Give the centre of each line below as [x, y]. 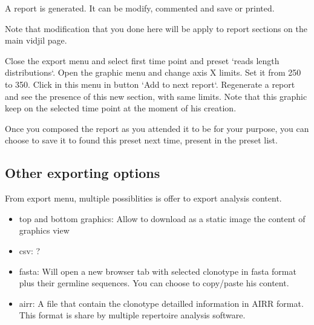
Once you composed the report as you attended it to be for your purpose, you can [157, 128]
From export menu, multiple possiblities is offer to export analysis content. [143, 198]
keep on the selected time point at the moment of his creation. [121, 108]
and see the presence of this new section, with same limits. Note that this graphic [156, 96]
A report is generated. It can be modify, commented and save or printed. [140, 8]
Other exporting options [83, 173]
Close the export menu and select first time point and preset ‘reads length [142, 60]
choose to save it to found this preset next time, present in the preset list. [141, 140]
